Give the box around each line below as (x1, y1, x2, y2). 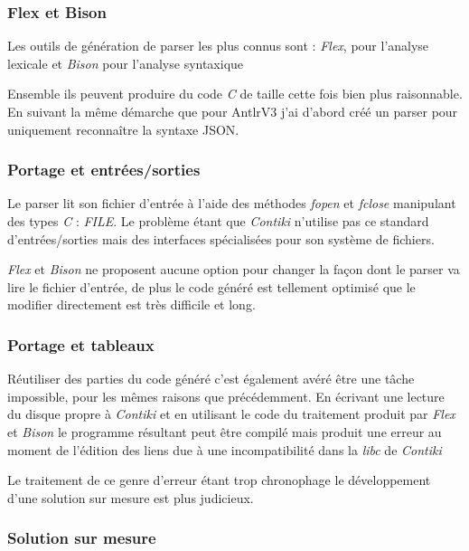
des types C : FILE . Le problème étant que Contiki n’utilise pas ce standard (7, 212, 429, 230)
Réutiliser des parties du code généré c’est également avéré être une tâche (7, 369, 415, 388)
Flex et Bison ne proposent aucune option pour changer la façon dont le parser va (7, 260, 460, 279)
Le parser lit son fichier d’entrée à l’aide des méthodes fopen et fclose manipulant (7, 194, 456, 213)
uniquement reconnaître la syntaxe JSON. (7, 119, 239, 138)
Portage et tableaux (7, 333, 155, 356)
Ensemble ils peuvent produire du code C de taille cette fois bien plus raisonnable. (7, 84, 463, 103)
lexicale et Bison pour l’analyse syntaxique (7, 53, 244, 72)
